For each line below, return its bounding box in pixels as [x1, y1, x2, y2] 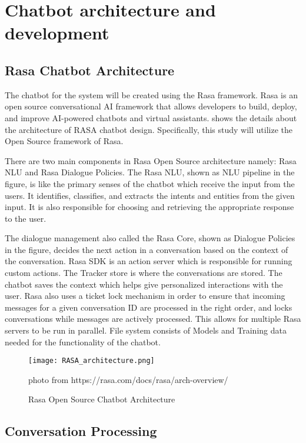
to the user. [5, 212, 46, 224]
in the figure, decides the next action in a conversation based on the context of [5, 243, 288, 255]
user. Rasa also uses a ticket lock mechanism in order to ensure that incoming [5, 289, 285, 302]
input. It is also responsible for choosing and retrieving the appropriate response [5, 201, 294, 213]
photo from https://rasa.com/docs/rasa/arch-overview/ [28, 373, 228, 385]
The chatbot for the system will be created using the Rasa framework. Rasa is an [5, 88, 298, 101]
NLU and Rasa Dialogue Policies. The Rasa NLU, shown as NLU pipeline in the [5, 166, 295, 178]
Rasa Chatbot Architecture [5, 61, 175, 79]
